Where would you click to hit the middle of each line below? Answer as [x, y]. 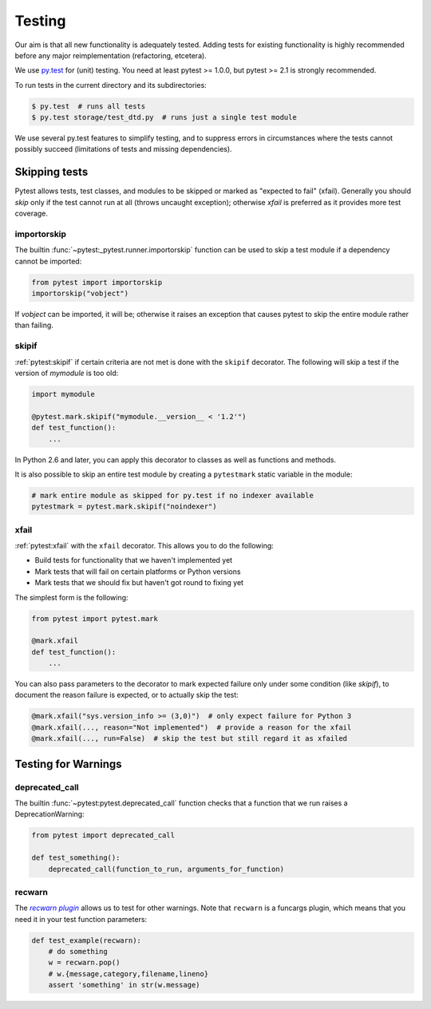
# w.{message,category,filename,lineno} [129, 973]
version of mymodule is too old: [67, 373]
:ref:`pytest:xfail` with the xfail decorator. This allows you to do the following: [144, 546]
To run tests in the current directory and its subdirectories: [111, 85]
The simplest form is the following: [71, 597]
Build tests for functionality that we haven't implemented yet [134, 560]
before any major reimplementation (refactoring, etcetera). [111, 55]
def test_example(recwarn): [86, 940]
